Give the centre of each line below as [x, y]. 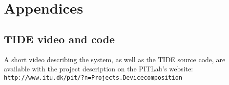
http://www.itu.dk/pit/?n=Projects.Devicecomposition [93, 77]
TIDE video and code [60, 39]
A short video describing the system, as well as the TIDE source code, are [115, 59]
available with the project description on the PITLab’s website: [99, 69]
